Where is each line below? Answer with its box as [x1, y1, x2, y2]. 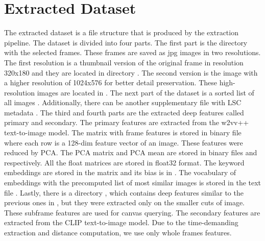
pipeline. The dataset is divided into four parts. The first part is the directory [4, 37, 248, 47]
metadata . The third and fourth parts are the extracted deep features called [4, 107, 244, 117]
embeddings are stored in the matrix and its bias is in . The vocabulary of [4, 167, 236, 178]
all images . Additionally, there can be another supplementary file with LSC [4, 97, 242, 108]
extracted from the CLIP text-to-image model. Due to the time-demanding [4, 217, 238, 228]
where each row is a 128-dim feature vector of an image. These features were [4, 137, 243, 148]
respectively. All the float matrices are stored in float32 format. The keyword [4, 157, 245, 167]
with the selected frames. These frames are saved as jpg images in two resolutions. [4, 47, 261, 58]
